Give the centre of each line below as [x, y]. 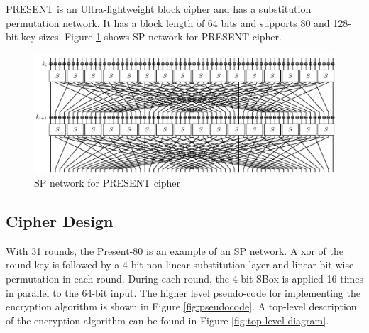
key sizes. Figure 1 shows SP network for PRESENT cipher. [151, 37]
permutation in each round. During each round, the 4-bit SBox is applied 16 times [184, 279]
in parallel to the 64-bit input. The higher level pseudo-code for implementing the [183, 292]
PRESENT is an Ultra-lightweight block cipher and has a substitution [159, 9]
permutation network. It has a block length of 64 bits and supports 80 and [168, 22]
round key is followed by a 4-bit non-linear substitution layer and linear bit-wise [180, 264]
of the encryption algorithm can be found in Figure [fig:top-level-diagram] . [167, 320]
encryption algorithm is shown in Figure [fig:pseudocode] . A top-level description [181, 306]
